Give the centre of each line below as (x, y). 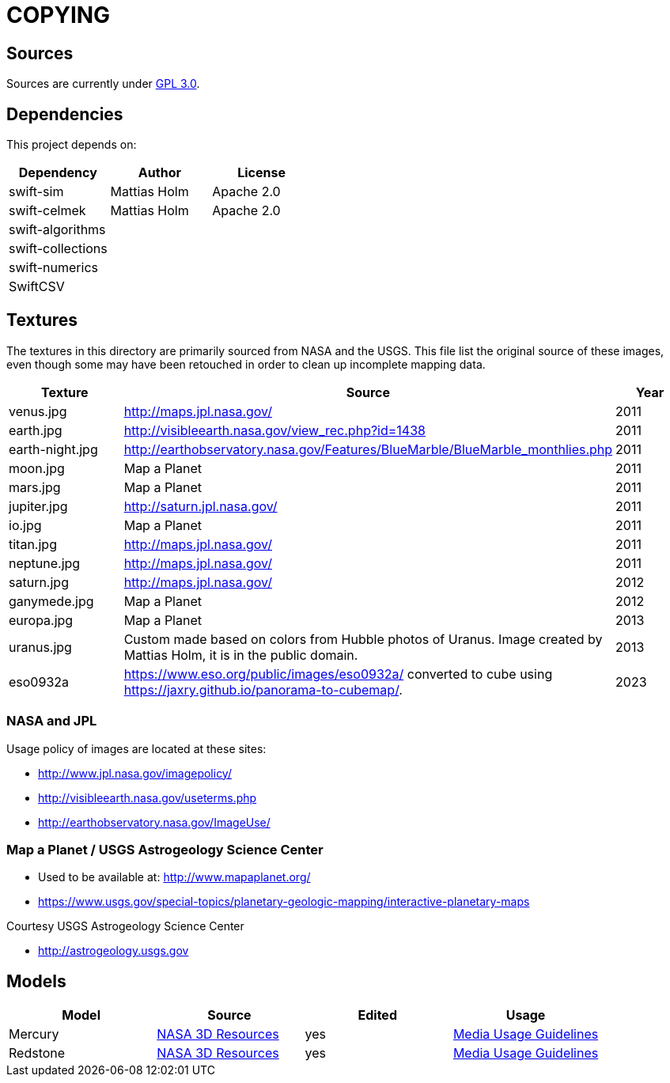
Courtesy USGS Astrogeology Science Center (125, 926)
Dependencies (65, 114)
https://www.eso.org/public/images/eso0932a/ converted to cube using (338, 674)
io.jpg (25, 525)
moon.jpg (37, 468)
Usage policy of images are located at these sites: (136, 748)
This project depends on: (72, 145)
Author (159, 173)
